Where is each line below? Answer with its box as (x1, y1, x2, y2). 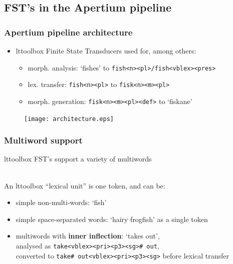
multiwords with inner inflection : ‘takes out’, (16, 230, 160, 241)
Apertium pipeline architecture (4, 25, 133, 38)
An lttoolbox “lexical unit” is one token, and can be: (4, 180, 165, 190)
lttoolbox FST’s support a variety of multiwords (4, 153, 152, 164)
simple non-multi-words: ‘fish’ (16, 197, 107, 207)
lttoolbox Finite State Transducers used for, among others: (16, 45, 196, 55)
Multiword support (4, 134, 83, 146)
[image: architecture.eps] (24, 115, 114, 122)
